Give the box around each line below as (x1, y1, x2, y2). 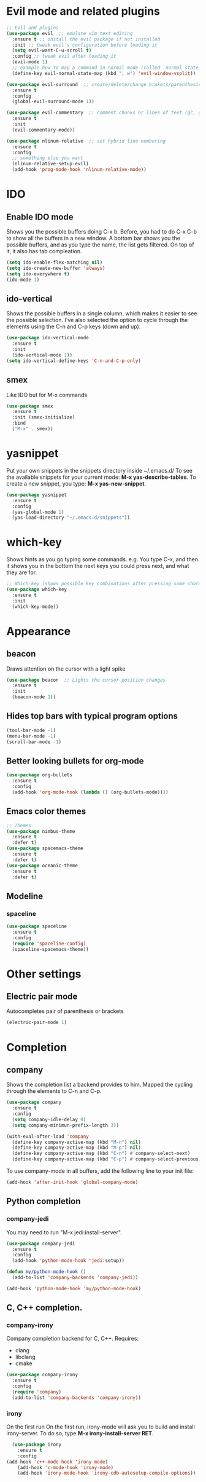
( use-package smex (6, 403, 53, 409)
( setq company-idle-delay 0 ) (12, 1116, 86, 1122)
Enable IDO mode (6, 211, 74, 222)
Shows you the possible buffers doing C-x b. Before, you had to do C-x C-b (6, 228, 197, 235)
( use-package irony (12, 1441, 62, 1448)
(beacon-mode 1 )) (12, 694, 56, 700)
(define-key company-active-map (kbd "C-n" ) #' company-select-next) (12, 1151, 191, 1157)
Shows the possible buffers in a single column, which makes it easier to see (6, 310, 197, 317)
